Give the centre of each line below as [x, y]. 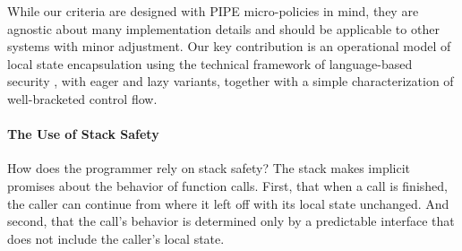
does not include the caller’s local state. [116, 238]
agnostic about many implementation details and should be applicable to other [223, 28]
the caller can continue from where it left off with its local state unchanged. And [228, 203]
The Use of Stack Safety [83, 134]
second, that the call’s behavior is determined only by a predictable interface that [231, 221]
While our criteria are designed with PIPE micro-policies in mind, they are [213, 11]
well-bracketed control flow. [82, 98]
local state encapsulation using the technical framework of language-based [210, 63]
